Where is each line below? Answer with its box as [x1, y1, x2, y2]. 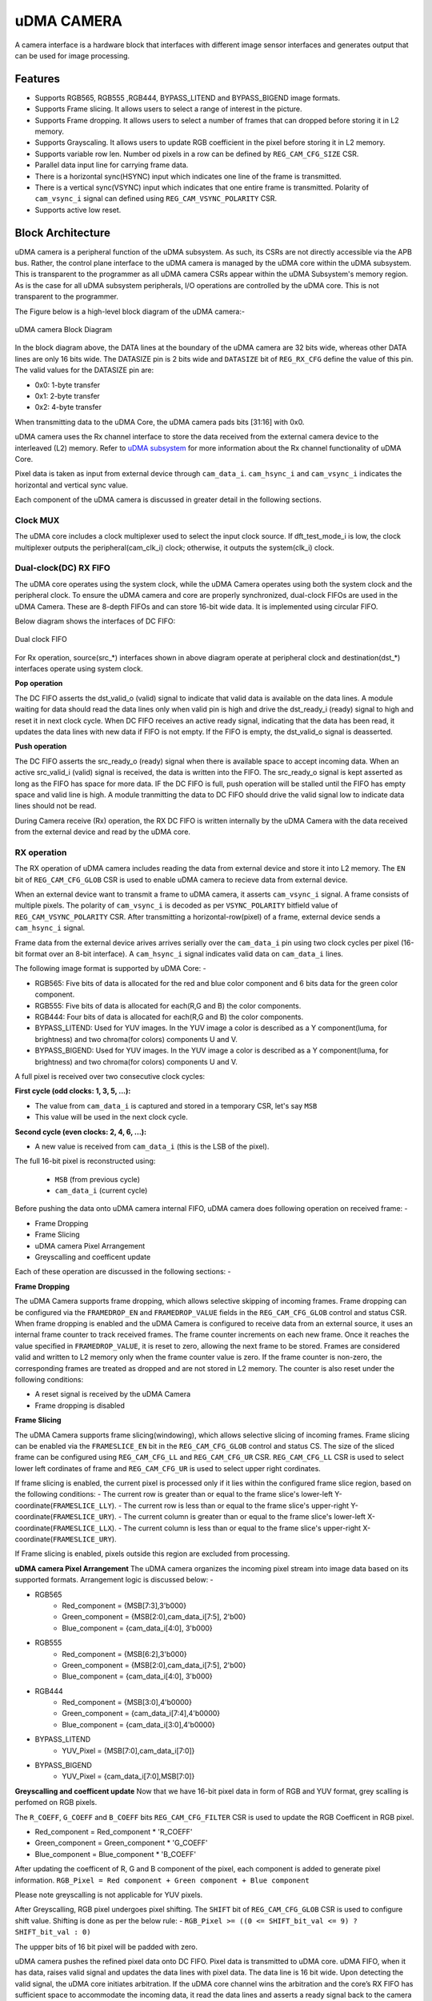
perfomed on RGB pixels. [14, 1798, 98, 1807]
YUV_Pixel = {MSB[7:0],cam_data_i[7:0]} [62, 1746, 195, 1755]
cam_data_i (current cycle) [54, 1185, 148, 1196]
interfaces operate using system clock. [14, 664, 143, 674]
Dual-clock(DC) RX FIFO [14, 563, 111, 574]
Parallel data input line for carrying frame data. [34, 160, 189, 170]
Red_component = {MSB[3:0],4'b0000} [62, 1698, 192, 1707]
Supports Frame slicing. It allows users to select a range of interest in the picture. [34, 104, 303, 114]
